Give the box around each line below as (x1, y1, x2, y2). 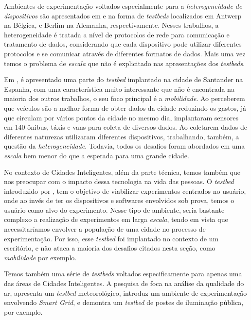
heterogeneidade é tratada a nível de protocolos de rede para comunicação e (4, 29, 230, 39)
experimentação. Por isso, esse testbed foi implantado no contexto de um (4, 233, 219, 243)
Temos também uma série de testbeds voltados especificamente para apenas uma (4, 269, 242, 279)
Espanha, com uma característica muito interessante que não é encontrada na (4, 84, 234, 94)
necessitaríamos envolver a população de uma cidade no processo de (4, 224, 206, 234)
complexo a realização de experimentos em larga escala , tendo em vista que (4, 214, 228, 224)
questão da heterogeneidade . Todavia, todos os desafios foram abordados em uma (4, 141, 245, 151)
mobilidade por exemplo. (4, 252, 77, 262)
